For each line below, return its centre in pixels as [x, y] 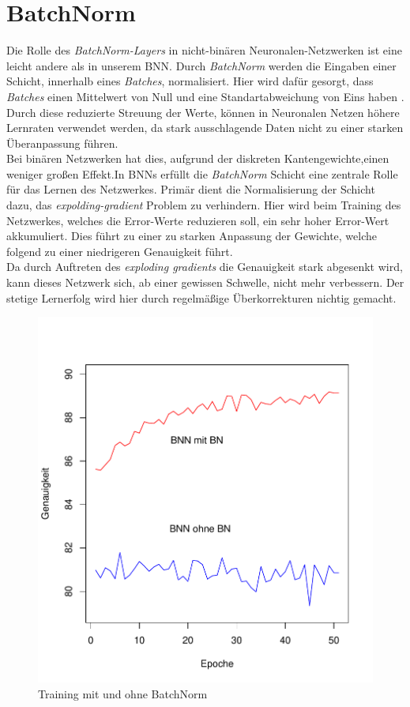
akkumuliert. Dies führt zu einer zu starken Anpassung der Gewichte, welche [192, 236]
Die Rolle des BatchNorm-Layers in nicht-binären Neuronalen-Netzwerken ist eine [204, 50]
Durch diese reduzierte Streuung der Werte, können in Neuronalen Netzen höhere [203, 112]
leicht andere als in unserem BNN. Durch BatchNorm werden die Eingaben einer [201, 65]
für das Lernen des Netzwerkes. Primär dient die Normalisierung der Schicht [191, 189]
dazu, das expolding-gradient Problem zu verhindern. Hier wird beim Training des [204, 205]
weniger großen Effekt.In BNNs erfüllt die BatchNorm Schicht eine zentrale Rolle [202, 173]
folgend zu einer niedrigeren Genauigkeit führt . [120, 251]
